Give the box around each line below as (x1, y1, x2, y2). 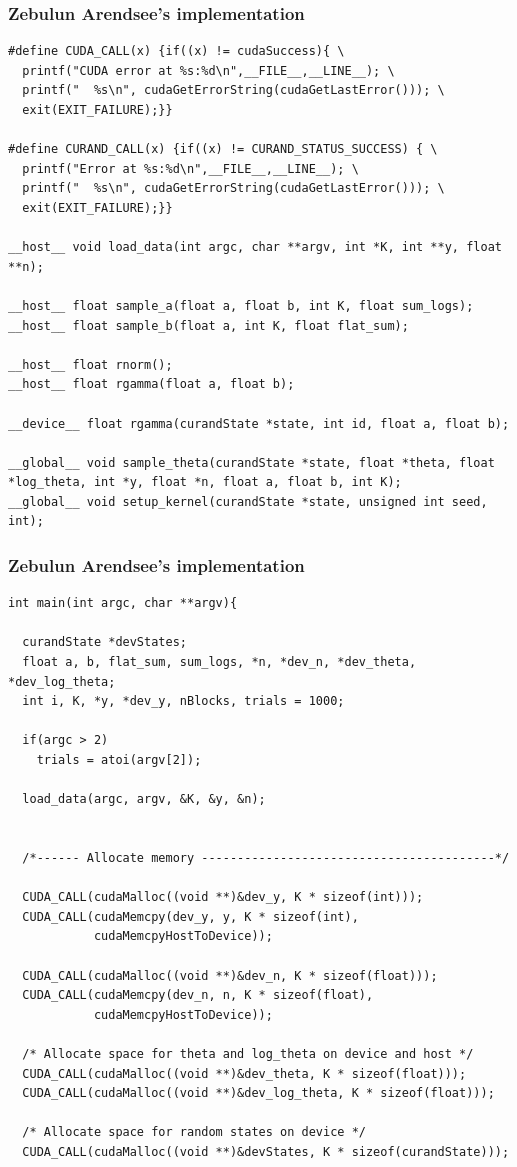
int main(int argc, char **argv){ (8, 596, 238, 611)
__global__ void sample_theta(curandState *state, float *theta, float (8, 455, 495, 470)
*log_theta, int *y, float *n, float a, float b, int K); (8, 475, 402, 490)
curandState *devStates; (22, 635, 187, 650)
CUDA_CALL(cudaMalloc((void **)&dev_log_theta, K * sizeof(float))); (22, 1086, 495, 1101)
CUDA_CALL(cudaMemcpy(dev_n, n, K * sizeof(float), (22, 988, 374, 1003)
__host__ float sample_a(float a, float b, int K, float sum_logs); (8, 298, 474, 313)
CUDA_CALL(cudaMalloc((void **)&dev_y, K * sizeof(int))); (22, 890, 424, 905)
